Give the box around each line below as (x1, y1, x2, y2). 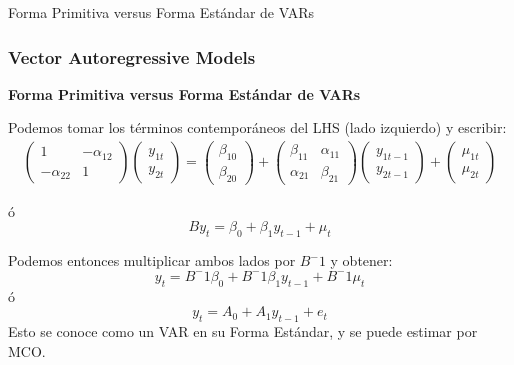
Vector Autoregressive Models (8, 44, 256, 69)
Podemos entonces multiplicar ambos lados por (8, 250, 296, 271)
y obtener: (330, 250, 393, 271)
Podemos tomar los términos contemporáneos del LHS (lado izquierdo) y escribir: (8, 117, 507, 138)
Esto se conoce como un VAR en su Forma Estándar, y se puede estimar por (8, 320, 478, 341)
